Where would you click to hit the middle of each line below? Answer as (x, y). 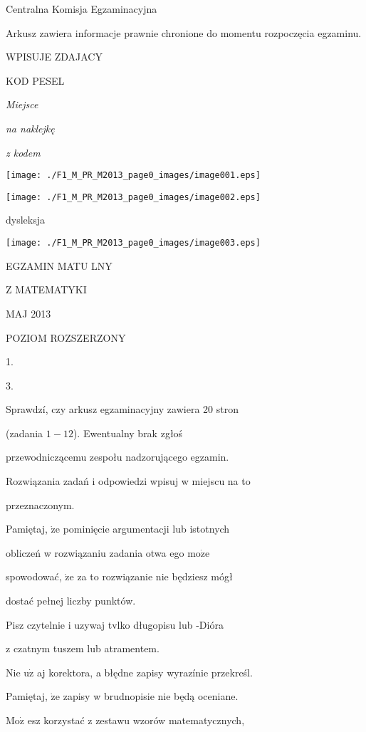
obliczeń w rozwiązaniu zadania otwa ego (95, 552)
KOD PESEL (35, 80)
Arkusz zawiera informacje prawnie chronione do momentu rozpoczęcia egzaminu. (184, 32)
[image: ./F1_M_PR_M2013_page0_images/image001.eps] (133, 176)
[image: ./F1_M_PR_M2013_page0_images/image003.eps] (133, 243)
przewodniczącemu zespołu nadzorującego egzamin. (117, 457)
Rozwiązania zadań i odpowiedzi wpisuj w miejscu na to (128, 481)
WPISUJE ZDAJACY (54, 57)
